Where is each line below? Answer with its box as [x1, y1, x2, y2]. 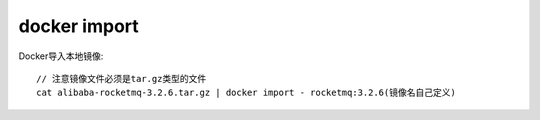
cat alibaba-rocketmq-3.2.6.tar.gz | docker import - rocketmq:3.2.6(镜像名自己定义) [36, 87, 457, 99]
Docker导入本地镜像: [18, 50, 104, 62]
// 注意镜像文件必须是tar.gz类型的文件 [36, 73, 207, 84]
